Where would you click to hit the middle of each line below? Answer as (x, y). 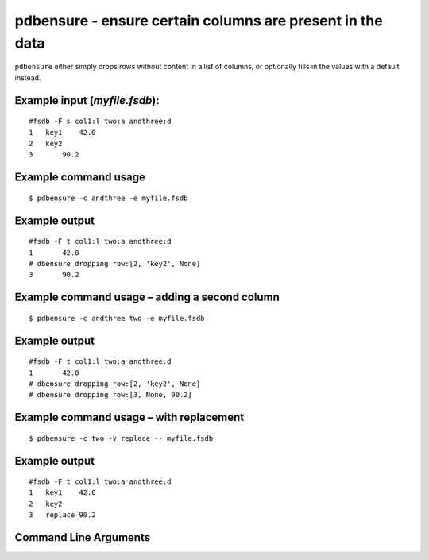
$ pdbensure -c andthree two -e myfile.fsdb (117, 318)
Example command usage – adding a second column (147, 297)
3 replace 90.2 (62, 515)
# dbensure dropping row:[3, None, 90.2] (110, 395)
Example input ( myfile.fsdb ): (87, 100)
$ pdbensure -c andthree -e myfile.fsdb (108, 198)
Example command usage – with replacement (129, 417)
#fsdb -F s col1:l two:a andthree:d (100, 122)
